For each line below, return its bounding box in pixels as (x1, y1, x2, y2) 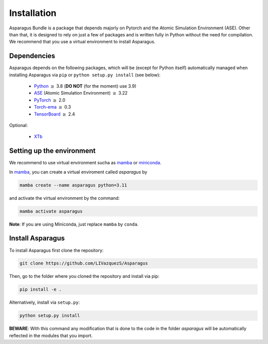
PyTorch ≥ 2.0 (34, 97, 66, 103)
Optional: (9, 122, 28, 128)
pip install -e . (19, 287, 62, 292)
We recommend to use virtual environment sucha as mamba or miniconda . (9, 160, 161, 166)
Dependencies (9, 52, 56, 60)
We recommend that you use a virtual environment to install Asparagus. (9, 39, 156, 45)
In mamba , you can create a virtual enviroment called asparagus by (9, 169, 147, 175)
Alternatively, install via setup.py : (9, 299, 80, 306)
